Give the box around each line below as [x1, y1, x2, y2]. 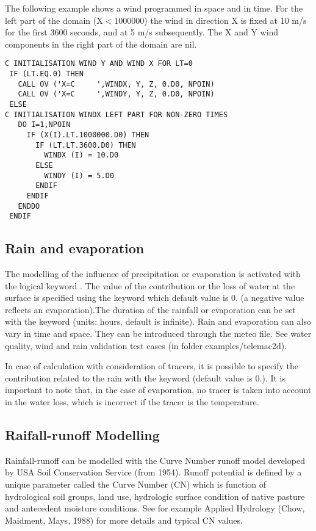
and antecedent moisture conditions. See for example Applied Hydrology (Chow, [5, 502, 305, 515]
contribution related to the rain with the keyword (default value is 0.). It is [5, 371, 285, 384]
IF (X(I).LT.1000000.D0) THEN [26, 130, 149, 139]
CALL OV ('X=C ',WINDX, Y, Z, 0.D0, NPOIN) [18, 79, 215, 88]
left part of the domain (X [5, 13, 103, 26]
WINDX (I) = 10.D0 [44, 151, 119, 160]
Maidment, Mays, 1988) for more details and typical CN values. [5, 513, 243, 526]
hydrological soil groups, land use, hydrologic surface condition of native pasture [5, 489, 305, 502]
